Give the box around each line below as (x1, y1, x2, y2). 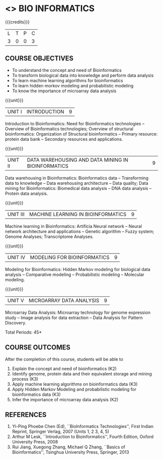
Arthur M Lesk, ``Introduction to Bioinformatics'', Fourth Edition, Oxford (12, 434, 154, 440)
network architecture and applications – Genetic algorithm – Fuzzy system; (5, 228, 154, 234)
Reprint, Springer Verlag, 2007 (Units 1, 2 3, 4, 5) (12, 428, 110, 435)
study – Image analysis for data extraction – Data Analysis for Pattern (5, 314, 143, 321)
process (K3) (12, 376, 38, 382)
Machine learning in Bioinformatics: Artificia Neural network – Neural (5, 223, 142, 229)
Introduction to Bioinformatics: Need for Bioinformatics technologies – (5, 120, 145, 126)
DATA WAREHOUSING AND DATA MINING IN (27, 156, 129, 163)
